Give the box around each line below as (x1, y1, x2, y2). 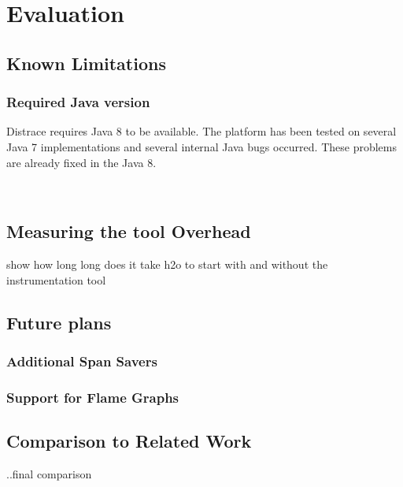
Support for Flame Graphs (6, 387, 179, 407)
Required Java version (6, 92, 150, 112)
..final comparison (6, 465, 92, 481)
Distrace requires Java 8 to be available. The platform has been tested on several (6, 123, 397, 139)
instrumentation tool (6, 271, 106, 288)
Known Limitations (6, 50, 166, 75)
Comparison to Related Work (6, 429, 252, 452)
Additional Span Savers (6, 351, 157, 370)
